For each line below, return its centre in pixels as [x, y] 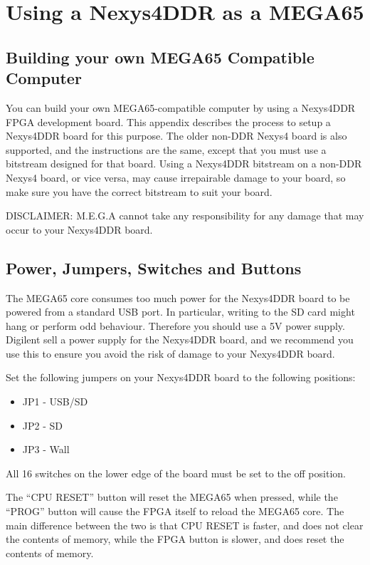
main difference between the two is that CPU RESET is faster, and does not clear [185, 525]
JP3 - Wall [46, 449]
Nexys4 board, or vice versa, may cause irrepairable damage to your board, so [176, 177]
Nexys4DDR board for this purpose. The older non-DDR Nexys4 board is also [176, 136]
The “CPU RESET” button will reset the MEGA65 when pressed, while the [172, 497]
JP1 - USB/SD [55, 401]
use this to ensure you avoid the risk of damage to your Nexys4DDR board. [170, 353]
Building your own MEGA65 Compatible [160, 57]
